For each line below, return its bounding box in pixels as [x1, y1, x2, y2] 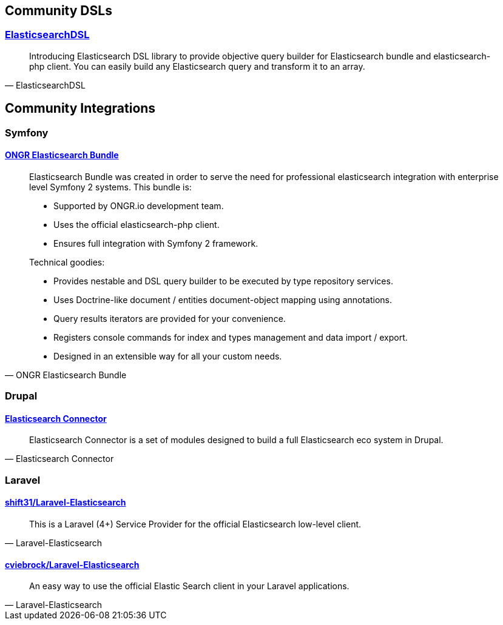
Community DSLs [5, 3, 112, 18]
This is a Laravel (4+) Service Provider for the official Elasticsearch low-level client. [29, 519, 362, 530]
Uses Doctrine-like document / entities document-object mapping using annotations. [53, 294, 392, 305]
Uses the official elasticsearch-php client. [53, 219, 220, 230]
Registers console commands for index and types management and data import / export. [53, 332, 408, 343]
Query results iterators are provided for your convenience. [53, 313, 286, 324]
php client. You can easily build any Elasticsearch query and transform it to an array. [29, 61, 365, 72]
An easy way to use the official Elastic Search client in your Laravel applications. [29, 581, 349, 592]
